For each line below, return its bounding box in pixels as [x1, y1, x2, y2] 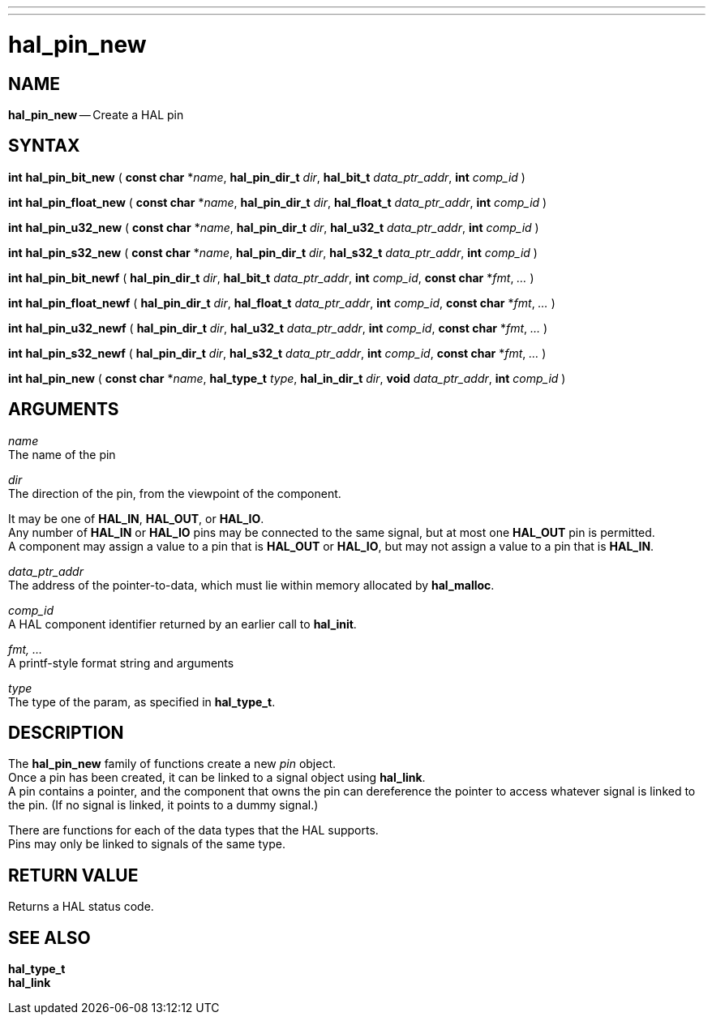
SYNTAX [8, 135, 80, 157]
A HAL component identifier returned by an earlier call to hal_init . [8, 616, 357, 631]
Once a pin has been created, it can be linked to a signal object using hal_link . [8, 770, 426, 785]
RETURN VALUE [8, 864, 139, 886]
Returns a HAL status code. [8, 899, 154, 914]
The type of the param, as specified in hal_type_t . [8, 694, 276, 709]
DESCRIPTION [8, 723, 124, 744]
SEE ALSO [8, 927, 91, 948]
